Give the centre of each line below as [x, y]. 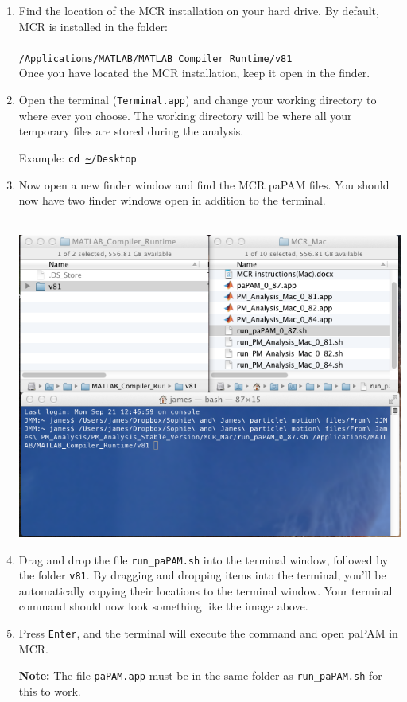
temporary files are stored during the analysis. [131, 131]
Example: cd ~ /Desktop [78, 157]
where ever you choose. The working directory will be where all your [185, 115]
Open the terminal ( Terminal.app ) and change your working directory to [198, 100]
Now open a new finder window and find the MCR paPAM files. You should [204, 184]
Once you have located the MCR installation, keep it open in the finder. [194, 73]
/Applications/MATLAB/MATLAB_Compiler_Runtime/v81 [155, 58]
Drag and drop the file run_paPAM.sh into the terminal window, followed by [203, 559]
